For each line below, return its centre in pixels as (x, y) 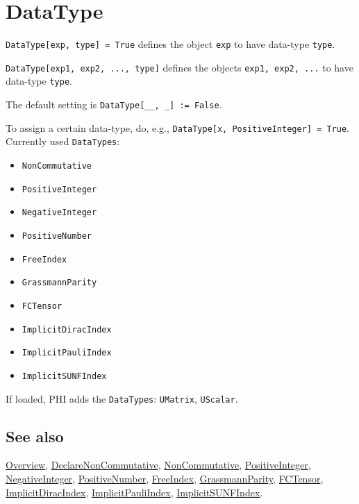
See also (35, 436)
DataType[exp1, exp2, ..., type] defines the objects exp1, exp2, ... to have (179, 67)
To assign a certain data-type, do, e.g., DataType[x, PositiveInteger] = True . (177, 127)
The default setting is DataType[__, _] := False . (114, 104)
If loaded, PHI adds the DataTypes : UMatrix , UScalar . (122, 398)
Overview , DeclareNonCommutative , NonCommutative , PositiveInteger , (158, 465)
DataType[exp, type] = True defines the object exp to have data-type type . (170, 44)
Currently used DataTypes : (63, 141)
